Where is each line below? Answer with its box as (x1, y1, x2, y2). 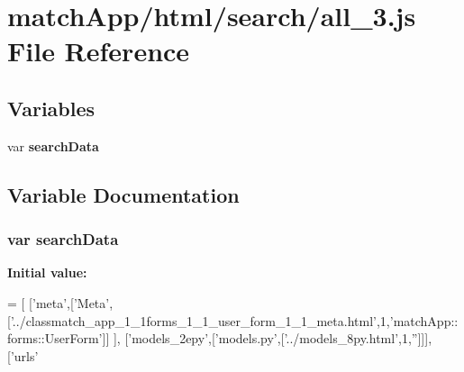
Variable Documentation (7, 180, 240, 208)
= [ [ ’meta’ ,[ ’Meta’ (7, 293, 110, 312)
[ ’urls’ (7, 346, 39, 365)
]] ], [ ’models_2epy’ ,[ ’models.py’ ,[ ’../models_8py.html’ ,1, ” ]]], (102, 329, 432, 348)
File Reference (7, 32, 190, 69)
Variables (7, 94, 96, 122)
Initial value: (7, 263, 87, 282)
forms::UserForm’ (7, 329, 103, 348)
